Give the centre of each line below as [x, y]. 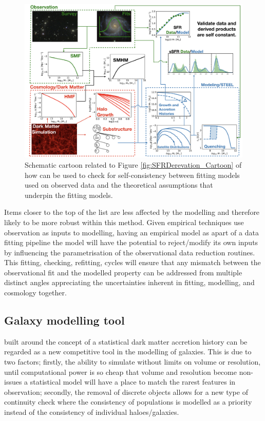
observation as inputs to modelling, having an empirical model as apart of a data [131, 232]
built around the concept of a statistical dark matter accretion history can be [126, 341]
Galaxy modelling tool [64, 320]
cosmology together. [35, 293]
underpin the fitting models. [69, 195]
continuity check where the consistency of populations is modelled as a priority [128, 402]
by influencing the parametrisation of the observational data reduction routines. [130, 252]
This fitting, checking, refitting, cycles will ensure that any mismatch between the [132, 262]
